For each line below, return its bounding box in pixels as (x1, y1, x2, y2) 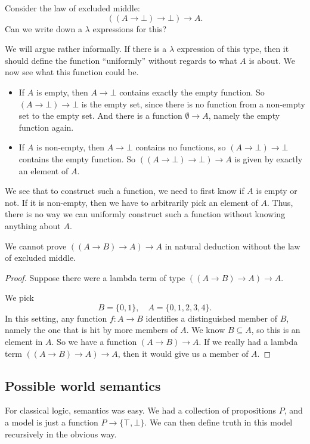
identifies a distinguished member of (145, 312, 277, 324)
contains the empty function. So (18, 152, 136, 165)
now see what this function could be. (5, 66, 139, 78)
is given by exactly (234, 152, 303, 165)
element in (5, 335, 43, 348)
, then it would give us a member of (117, 347, 249, 359)
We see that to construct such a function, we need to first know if (5, 184, 244, 197)
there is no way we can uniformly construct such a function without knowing (5, 208, 286, 220)
